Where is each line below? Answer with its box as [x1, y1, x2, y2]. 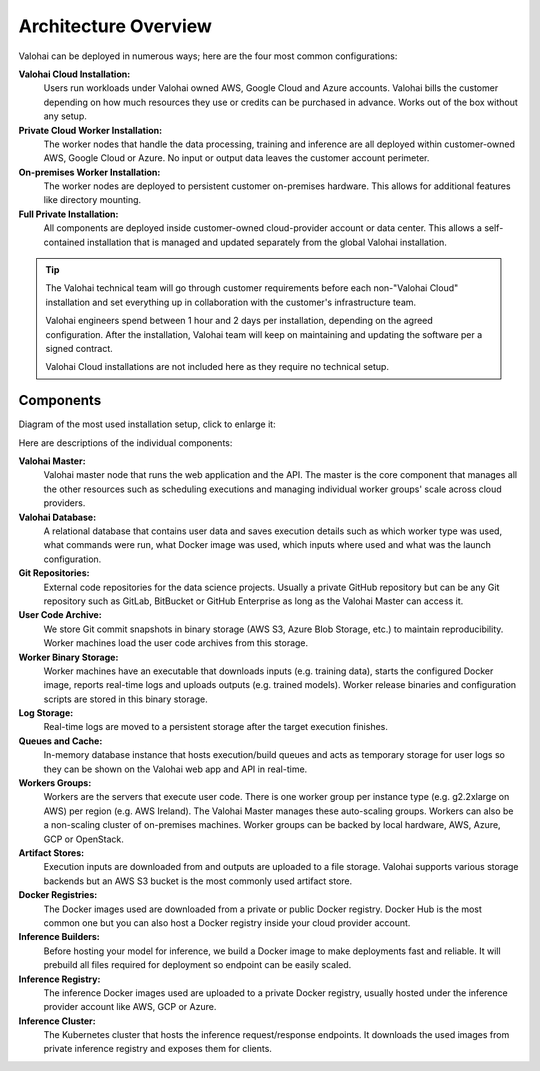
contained [43, 236, 85, 248]
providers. [43, 497, 86, 509]
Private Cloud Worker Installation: [18, 124, 163, 136]
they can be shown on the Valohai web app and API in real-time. [43, 763, 308, 775]
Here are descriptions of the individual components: [18, 436, 233, 449]
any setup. [43, 110, 87, 122]
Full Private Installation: [18, 208, 119, 220]
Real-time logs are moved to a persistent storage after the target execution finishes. [43, 721, 389, 733]
